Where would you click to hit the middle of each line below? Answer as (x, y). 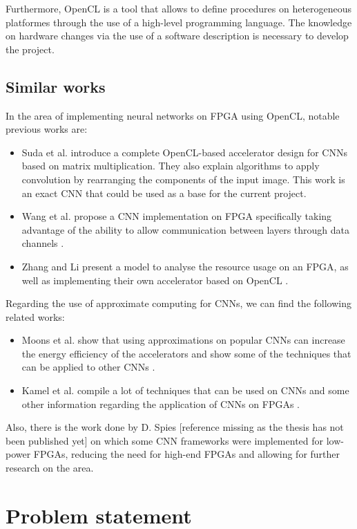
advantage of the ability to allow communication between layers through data (186, 229)
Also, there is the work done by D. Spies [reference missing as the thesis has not (175, 427)
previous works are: (47, 129)
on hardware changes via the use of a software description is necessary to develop (177, 36)
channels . (43, 243)
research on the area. (50, 468)
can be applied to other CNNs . (88, 367)
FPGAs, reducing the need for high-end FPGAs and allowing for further (187, 454)
